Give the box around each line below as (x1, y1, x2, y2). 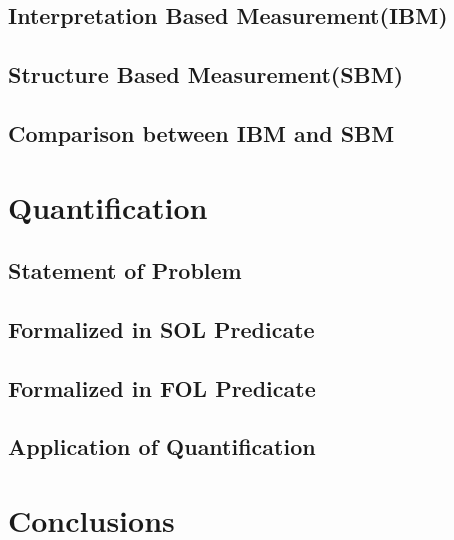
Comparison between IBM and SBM (8, 117, 395, 148)
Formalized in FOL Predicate (8, 372, 316, 403)
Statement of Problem (8, 255, 242, 286)
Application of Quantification (8, 431, 316, 462)
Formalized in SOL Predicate (8, 313, 315, 344)
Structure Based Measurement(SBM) (8, 59, 404, 90)
